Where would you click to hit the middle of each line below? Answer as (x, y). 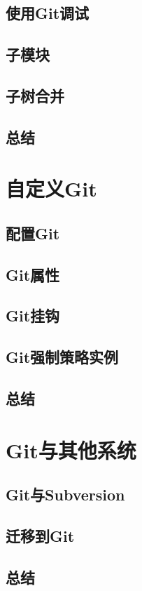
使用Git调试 (48, 13)
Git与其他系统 (71, 450)
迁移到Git (40, 535)
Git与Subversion (65, 494)
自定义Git (51, 188)
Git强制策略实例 (62, 357)
